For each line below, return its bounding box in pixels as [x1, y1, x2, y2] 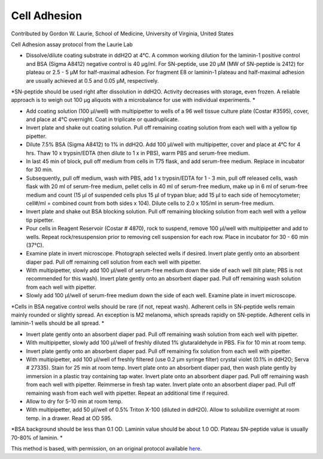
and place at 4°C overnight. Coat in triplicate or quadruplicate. [26, 116, 179, 123]
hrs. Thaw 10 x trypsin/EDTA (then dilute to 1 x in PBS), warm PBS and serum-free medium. [26, 149, 250, 156]
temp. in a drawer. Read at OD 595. [26, 414, 112, 422]
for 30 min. [26, 166, 53, 173]
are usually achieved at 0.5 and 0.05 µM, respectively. [26, 77, 159, 84]
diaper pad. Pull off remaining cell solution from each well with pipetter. [26, 258, 202, 265]
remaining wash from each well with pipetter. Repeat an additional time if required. [26, 389, 229, 397]
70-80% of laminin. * [11, 434, 63, 441]
